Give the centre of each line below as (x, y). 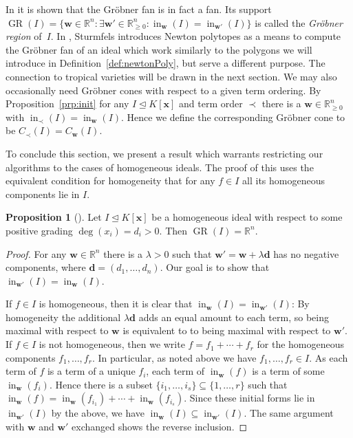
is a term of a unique (91, 371)
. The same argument (289, 413)
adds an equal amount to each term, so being (234, 317)
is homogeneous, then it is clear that (116, 304)
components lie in (43, 194)
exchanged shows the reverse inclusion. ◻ (160, 427)
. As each (329, 357)
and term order (211, 103)
